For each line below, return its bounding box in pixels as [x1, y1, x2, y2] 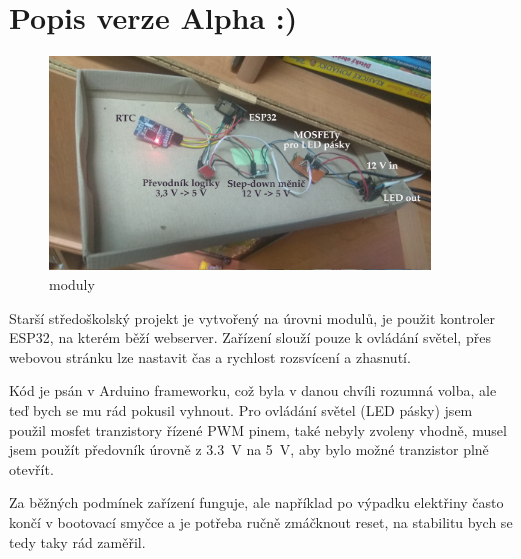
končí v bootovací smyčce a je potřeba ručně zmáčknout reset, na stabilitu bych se [9, 511, 513, 532]
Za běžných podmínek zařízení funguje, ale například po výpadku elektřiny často [9, 492, 504, 513]
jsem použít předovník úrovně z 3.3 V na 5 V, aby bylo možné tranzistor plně [9, 439, 489, 460]
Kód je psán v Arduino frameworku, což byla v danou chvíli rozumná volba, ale [9, 380, 497, 401]
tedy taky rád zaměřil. [9, 531, 146, 552]
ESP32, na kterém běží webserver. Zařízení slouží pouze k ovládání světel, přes [9, 327, 491, 348]
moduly [49, 273, 95, 294]
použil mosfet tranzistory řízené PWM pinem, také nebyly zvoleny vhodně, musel [9, 419, 507, 440]
